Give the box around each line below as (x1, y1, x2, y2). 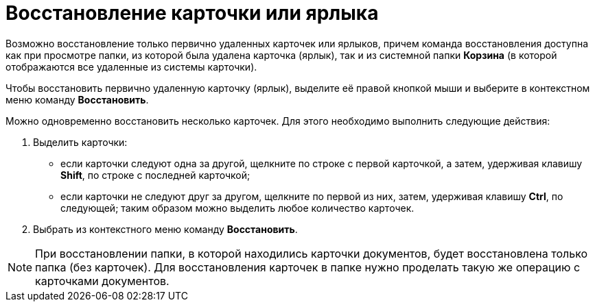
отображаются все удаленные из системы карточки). (5, 60, 257, 73)
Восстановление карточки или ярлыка (5, 1, 379, 25)
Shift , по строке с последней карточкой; (60, 169, 250, 181)
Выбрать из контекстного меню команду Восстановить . (33, 223, 298, 235)
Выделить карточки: (33, 136, 128, 148)
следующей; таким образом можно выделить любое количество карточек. (60, 201, 415, 214)
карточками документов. (35, 273, 170, 288)
